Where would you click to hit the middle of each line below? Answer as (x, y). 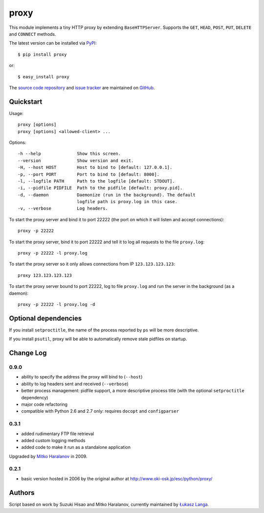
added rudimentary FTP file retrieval (58, 434)
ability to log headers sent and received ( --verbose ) (75, 384)
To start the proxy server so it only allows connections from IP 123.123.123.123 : (92, 264)
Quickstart (26, 102)
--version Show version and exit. (76, 161)
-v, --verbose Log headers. (63, 209)
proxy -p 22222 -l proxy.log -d (56, 304)
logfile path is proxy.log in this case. (127, 202)
